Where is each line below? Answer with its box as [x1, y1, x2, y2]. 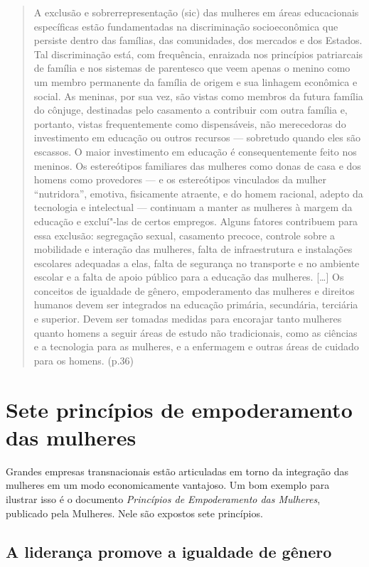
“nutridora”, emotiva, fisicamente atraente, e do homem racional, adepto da [33, 185, 363, 200]
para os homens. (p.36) [33, 352, 134, 367]
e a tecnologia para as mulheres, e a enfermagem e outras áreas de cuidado [33, 339, 359, 354]
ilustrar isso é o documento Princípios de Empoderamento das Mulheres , [6, 491, 321, 506]
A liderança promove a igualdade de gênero [6, 540, 332, 562]
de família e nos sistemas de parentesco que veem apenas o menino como [33, 60, 351, 75]
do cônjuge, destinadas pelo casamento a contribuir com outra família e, [33, 102, 348, 117]
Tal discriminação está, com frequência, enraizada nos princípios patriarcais [33, 46, 363, 61]
